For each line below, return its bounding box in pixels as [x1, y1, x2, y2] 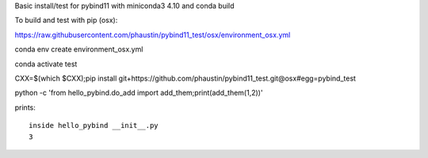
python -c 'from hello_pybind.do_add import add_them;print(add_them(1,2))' [14, 88, 263, 98]
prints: [14, 103, 36, 112]
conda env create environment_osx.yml [14, 44, 143, 55]
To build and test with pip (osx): [14, 16, 118, 25]
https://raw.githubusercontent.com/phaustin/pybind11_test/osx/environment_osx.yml [14, 30, 291, 39]
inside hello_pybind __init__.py [29, 121, 159, 130]
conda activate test [14, 59, 78, 69]
